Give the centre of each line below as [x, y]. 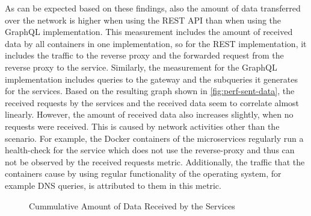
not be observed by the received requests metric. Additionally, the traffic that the [155, 161]
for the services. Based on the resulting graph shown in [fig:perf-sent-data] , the [150, 91]
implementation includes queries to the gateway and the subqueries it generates [151, 79]
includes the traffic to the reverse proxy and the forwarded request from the [144, 55]
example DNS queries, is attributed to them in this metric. [113, 185]
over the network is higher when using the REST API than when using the [143, 20]
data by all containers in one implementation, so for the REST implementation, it [156, 43]
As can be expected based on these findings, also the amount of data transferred [153, 8]
